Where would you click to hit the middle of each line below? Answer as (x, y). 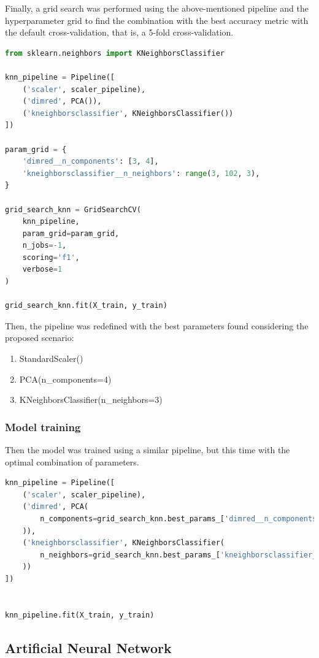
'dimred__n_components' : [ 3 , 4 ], (90, 162)
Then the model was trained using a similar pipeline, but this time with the (148, 450)
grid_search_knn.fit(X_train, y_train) (86, 306)
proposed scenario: (40, 338)
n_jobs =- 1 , (44, 246)
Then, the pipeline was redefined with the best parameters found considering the (157, 325)
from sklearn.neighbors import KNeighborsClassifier (115, 53)
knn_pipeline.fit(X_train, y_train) (80, 615)
